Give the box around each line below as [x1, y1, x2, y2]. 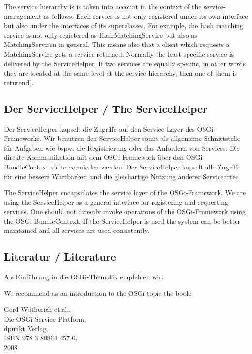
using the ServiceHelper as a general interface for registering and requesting [4, 197, 229, 207]
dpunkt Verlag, [4, 323, 48, 333]
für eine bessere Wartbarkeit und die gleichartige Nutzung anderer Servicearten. [4, 171, 241, 181]
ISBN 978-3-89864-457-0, [4, 333, 78, 343]
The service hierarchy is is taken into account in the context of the [4, 1, 202, 11]
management [4, 11, 42, 21]
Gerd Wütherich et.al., [4, 304, 71, 314]
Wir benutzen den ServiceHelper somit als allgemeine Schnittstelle [44, 133, 240, 143]
